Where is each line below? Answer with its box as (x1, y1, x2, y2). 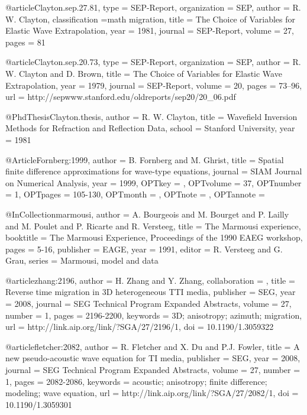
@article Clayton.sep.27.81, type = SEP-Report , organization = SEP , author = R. (5, 1, 301, 13)
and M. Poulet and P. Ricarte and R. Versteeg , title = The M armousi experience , (5, 219, 301, 232)
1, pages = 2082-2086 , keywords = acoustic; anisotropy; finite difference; (5, 375, 267, 387)
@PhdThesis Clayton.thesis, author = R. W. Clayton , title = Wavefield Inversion (5, 110, 298, 122)
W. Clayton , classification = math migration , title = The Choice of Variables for (5, 12, 295, 25)
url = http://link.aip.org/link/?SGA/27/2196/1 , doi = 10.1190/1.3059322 (5, 320, 274, 333)
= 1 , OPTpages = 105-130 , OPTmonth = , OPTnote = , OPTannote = (5, 188, 265, 200)
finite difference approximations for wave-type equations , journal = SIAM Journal (5, 165, 302, 177)
